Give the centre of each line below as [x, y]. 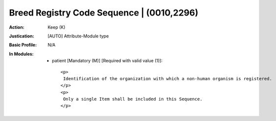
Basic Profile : [23, 45]
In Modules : [21, 54]
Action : [17, 27]
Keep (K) [57, 27]
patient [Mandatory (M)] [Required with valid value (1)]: [107, 61]
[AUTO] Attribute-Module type [78, 36]
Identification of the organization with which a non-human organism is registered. [168, 78]
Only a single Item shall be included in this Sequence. [133, 99]
